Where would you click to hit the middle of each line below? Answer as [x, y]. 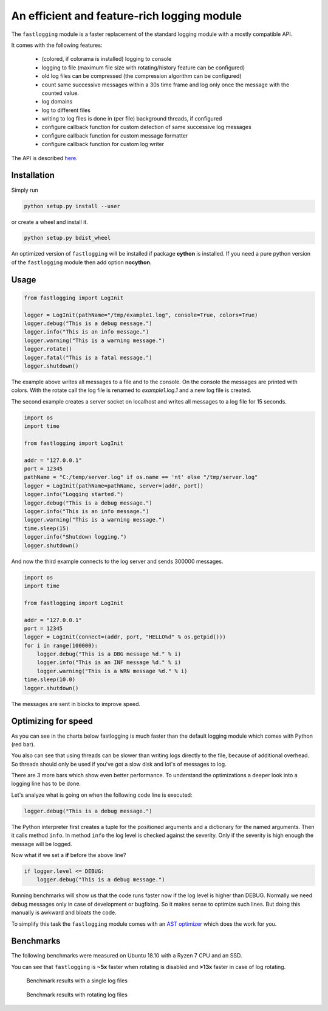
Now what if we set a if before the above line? [69, 855]
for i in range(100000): [61, 645]
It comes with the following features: [57, 45]
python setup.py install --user [72, 206]
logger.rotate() [48, 349]
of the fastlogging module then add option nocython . [81, 262]
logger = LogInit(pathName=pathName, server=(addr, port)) [114, 486]
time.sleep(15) [46, 528]
